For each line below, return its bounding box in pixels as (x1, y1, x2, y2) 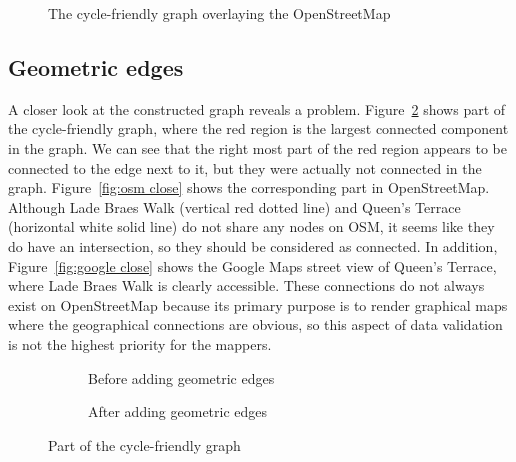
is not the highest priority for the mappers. (8, 333, 272, 354)
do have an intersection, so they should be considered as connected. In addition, (8, 235, 498, 256)
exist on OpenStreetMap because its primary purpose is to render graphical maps (8, 294, 508, 315)
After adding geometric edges (88, 401, 268, 422)
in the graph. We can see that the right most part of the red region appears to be (8, 137, 508, 158)
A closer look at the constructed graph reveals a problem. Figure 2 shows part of (8, 98, 506, 119)
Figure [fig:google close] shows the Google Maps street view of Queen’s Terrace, (8, 255, 497, 276)
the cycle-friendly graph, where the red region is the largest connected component (8, 118, 509, 139)
